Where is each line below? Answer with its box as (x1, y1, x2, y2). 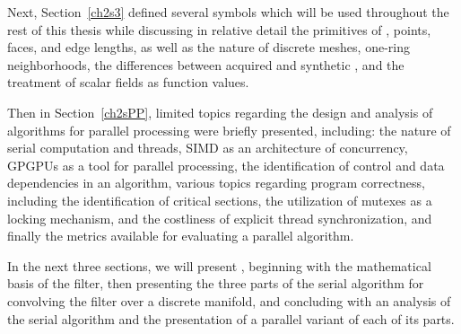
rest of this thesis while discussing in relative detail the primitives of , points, (7, 20, 431, 39)
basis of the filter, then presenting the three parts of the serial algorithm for (7, 274, 424, 293)
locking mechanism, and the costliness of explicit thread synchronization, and (7, 208, 432, 227)
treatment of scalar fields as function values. (7, 73, 249, 92)
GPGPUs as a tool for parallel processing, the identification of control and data (7, 155, 445, 174)
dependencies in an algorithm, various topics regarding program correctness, (7, 173, 425, 192)
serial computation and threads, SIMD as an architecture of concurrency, (7, 138, 408, 157)
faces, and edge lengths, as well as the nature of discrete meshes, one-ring (7, 38, 410, 57)
